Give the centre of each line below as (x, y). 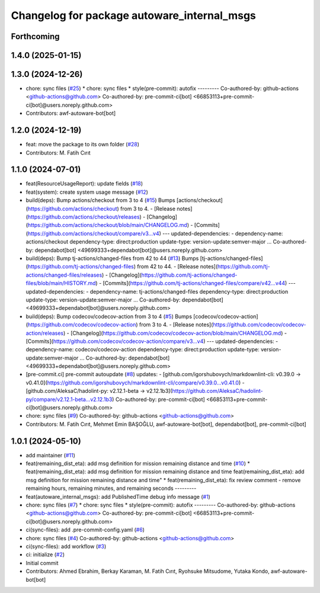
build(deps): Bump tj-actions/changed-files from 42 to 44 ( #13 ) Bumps (112, 258)
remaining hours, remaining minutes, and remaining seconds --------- (111, 488)
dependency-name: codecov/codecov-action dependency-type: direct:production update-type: (143, 350)
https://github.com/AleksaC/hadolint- (217, 391)
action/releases (45, 333)
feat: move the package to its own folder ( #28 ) (82, 145)
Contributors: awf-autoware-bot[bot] (71, 113)
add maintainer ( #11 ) (50, 455)
